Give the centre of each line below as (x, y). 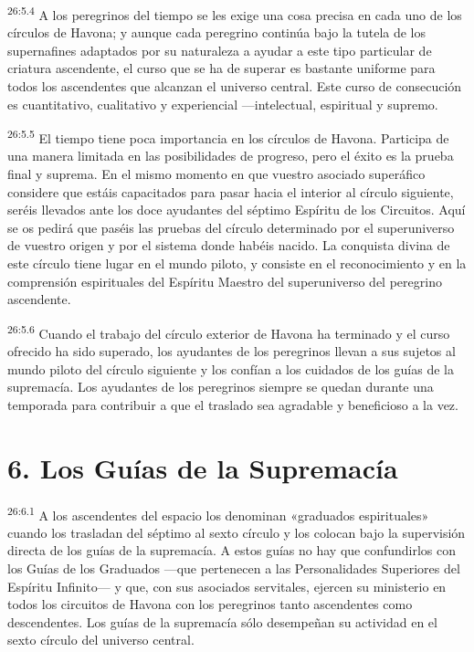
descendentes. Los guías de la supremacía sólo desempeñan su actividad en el (222, 621)
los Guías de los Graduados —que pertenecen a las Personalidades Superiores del (234, 568)
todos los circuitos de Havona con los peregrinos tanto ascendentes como (210, 604)
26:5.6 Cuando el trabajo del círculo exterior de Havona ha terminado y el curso (229, 331)
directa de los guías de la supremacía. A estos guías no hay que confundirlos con (232, 550)
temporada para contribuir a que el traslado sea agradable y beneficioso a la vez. (233, 404)
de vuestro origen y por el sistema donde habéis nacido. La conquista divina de (229, 245)
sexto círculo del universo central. (101, 640)
